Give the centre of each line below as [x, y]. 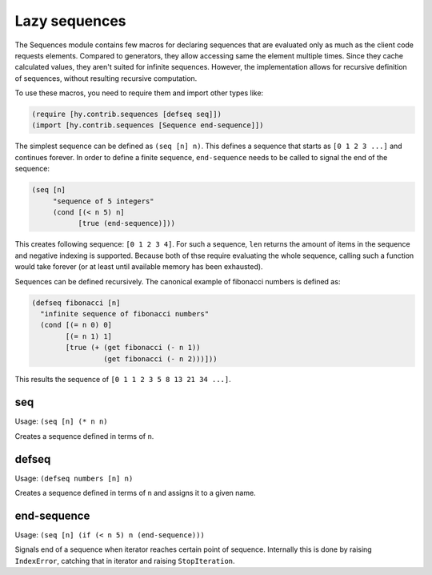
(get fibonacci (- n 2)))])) [160, 359]
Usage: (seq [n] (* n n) [61, 421]
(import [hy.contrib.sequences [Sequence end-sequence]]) [148, 125]
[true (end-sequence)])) [127, 223]
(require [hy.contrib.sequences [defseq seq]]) [126, 115]
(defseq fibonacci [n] [76, 303]
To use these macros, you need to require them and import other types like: [139, 93]
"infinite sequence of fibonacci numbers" [125, 314]
